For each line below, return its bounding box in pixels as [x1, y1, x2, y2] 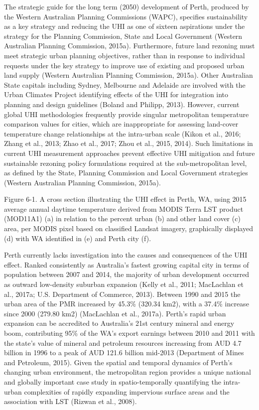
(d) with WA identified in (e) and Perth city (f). [4, 233, 151, 243]
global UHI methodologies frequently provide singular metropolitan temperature [4, 109, 249, 119]
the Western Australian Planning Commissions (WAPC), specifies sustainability [4, 11, 248, 21]
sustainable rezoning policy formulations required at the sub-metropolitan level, [4, 157, 247, 168]
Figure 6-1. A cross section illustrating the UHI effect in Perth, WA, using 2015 [4, 194, 247, 204]
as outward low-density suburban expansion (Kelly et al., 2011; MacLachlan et [4, 279, 244, 289]
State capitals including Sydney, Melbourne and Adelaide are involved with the [4, 79, 246, 90]
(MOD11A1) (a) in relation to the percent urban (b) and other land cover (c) [4, 213, 241, 224]
